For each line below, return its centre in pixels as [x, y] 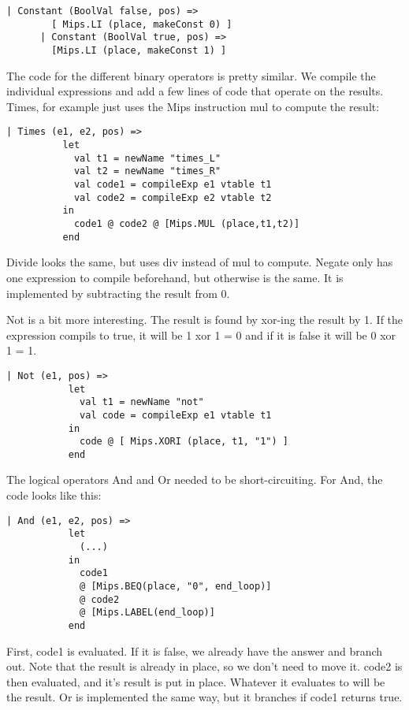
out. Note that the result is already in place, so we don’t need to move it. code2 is [204, 666]
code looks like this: [54, 495]
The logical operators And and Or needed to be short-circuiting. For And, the [195, 480]
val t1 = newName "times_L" [147, 158]
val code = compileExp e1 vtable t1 [176, 415]
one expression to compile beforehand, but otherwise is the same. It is [175, 277]
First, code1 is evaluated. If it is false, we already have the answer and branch [195, 651]
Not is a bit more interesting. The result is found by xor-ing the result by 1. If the [205, 320]
